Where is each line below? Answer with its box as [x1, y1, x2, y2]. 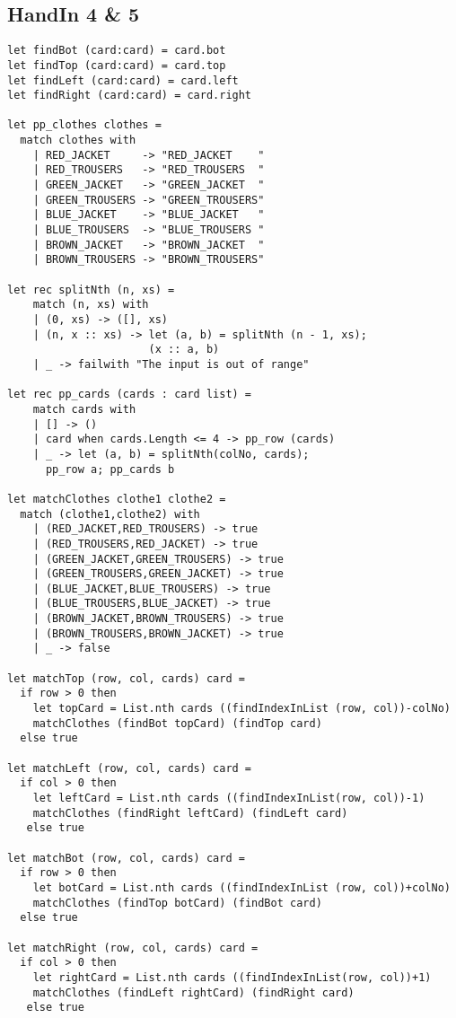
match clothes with [20, 134, 136, 147]
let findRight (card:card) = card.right [7, 89, 252, 102]
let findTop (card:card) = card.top [7, 58, 226, 72]
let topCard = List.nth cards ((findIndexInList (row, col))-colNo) [32, 702, 451, 715]
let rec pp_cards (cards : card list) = [7, 388, 252, 401]
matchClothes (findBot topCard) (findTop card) [32, 716, 322, 730]
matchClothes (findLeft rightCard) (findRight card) [32, 986, 355, 999]
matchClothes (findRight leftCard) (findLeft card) [32, 806, 348, 820]
